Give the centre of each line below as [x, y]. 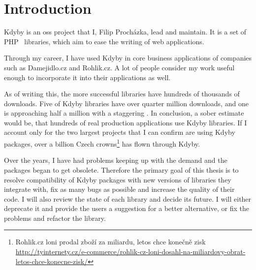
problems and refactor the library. [55, 218]
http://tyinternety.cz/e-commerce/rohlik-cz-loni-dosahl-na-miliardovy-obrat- [130, 252]
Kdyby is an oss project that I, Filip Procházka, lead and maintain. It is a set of [125, 32]
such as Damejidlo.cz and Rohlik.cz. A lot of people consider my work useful [119, 67]
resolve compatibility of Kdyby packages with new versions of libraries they [118, 179]
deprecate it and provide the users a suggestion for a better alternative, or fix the [127, 208]
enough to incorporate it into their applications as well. [87, 77]
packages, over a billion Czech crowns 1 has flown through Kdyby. [102, 143]
